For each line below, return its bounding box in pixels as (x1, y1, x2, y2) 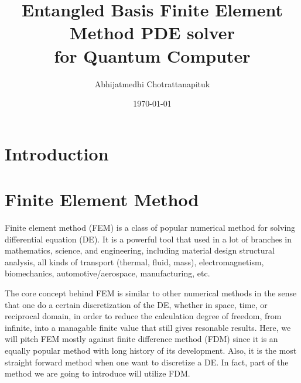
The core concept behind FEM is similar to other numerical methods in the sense (5, 286, 297, 299)
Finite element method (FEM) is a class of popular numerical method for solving (5, 221, 296, 233)
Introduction (5, 141, 109, 165)
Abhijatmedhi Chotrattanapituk (94, 77, 210, 90)
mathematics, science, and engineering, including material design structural (5, 244, 275, 257)
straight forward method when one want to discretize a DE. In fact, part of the (5, 355, 289, 368)
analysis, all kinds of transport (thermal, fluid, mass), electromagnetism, (5, 255, 264, 268)
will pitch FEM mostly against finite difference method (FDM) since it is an (5, 333, 278, 345)
